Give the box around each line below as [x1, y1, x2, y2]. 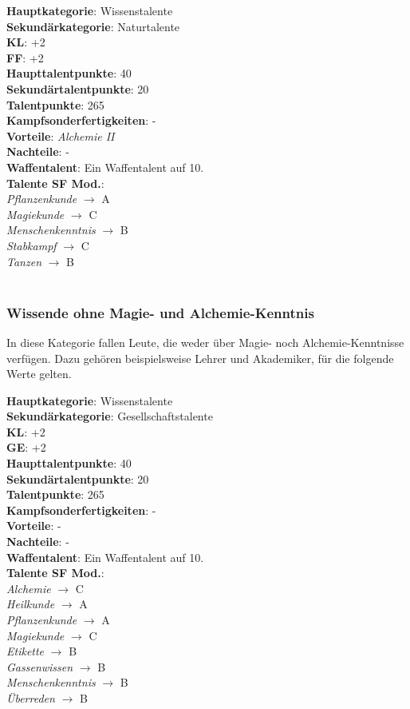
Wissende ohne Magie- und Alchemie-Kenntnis [6, 302, 314, 322]
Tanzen [6, 253, 42, 269]
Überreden [6, 689, 55, 706]
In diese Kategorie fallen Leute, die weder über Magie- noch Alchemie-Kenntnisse [6, 333, 404, 350]
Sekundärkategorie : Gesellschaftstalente [6, 408, 213, 424]
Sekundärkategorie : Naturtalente [6, 18, 180, 34]
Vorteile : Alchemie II [6, 127, 115, 144]
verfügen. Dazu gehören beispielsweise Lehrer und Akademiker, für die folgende [6, 349, 394, 366]
